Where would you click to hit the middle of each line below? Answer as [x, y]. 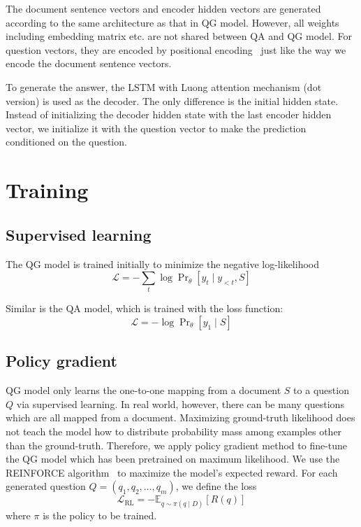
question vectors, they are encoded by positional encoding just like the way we [176, 49]
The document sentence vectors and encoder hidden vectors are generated [163, 8]
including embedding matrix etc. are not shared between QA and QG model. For [179, 36]
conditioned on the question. [66, 142]
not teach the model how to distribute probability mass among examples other [174, 431]
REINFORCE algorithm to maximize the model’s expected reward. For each [172, 472]
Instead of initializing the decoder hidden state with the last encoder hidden [169, 114]
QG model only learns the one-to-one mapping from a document [143, 390]
